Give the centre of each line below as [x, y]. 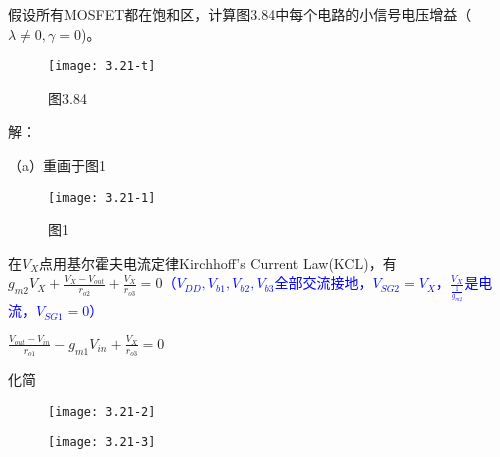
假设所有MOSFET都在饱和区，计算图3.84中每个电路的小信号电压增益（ [240, 14]
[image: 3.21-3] [102, 442]
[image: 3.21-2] [102, 411]
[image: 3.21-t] [102, 66]
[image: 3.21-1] [102, 197]
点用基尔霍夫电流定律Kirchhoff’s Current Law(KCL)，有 [218, 262]
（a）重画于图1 [57, 165]
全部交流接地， [323, 282]
